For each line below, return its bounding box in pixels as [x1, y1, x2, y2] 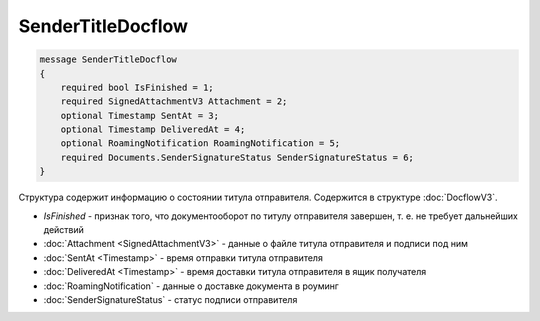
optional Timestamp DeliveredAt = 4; [60, 124, 246, 135]
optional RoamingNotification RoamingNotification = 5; [60, 138, 341, 149]
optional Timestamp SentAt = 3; [60, 110, 220, 121]
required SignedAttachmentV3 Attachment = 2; [60, 96, 288, 107]
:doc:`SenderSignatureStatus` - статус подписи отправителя [43, 293, 298, 305]
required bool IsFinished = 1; [60, 81, 214, 93]
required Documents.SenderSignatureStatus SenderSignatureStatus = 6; [60, 151, 415, 163]
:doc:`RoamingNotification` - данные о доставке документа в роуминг [43, 280, 339, 292]
